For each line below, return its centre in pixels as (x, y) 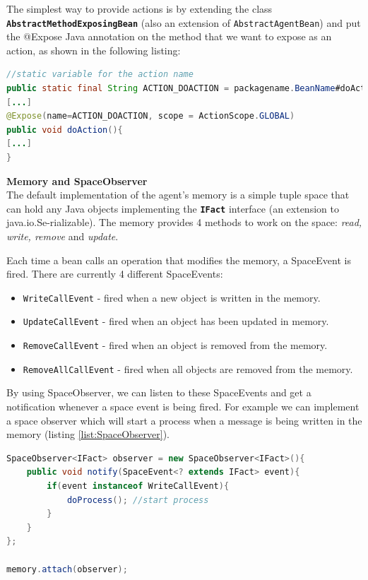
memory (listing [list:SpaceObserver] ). (88, 434)
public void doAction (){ (65, 130)
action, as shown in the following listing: (94, 50)
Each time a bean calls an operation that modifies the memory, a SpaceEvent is (179, 260)
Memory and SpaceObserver (77, 180)
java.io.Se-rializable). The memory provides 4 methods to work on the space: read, (184, 222)
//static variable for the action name (100, 75)
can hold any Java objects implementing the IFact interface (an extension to (173, 208)
